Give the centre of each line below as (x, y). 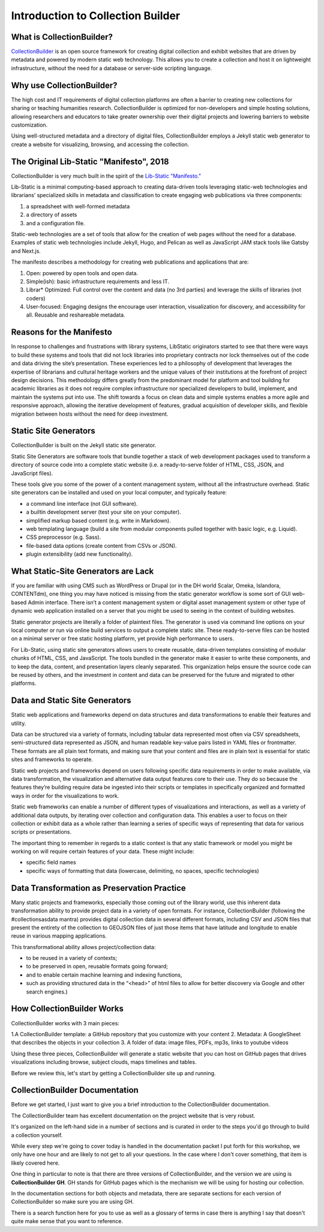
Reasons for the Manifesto (61, 332)
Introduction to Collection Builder (96, 16)
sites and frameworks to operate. (52, 759)
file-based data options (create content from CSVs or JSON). (101, 545)
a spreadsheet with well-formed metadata (78, 206)
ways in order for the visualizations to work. (65, 795)
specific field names (51, 863)
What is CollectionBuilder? (62, 37)
